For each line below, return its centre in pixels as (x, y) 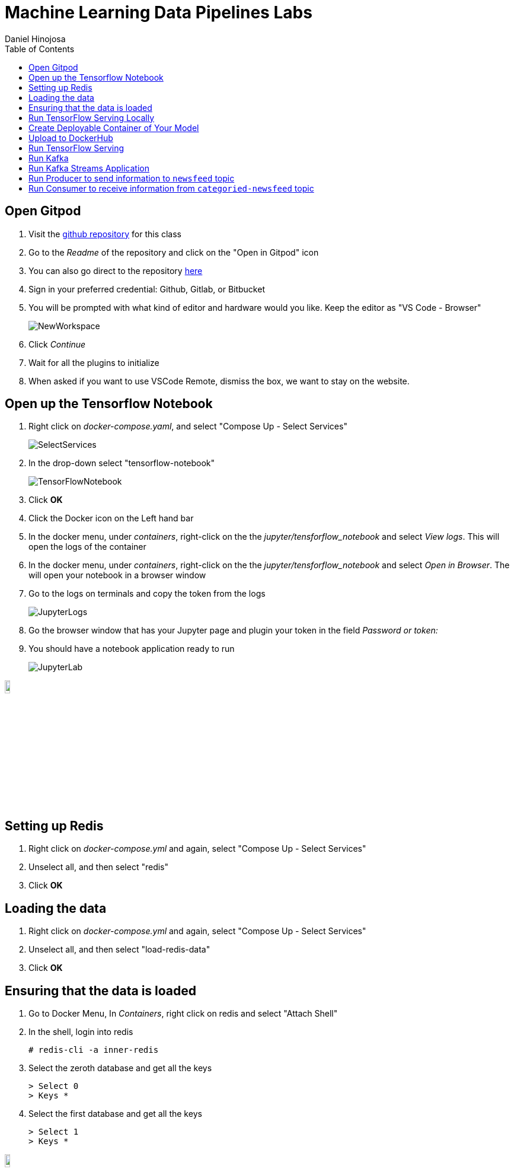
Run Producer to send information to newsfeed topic (132, 178)
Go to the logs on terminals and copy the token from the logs (147, 594)
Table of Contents (40, 49)
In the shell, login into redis (81, 1032)
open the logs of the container (87, 547)
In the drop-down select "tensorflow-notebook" (122, 463)
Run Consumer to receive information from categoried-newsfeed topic (171, 188)
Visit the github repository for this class (105, 234)
